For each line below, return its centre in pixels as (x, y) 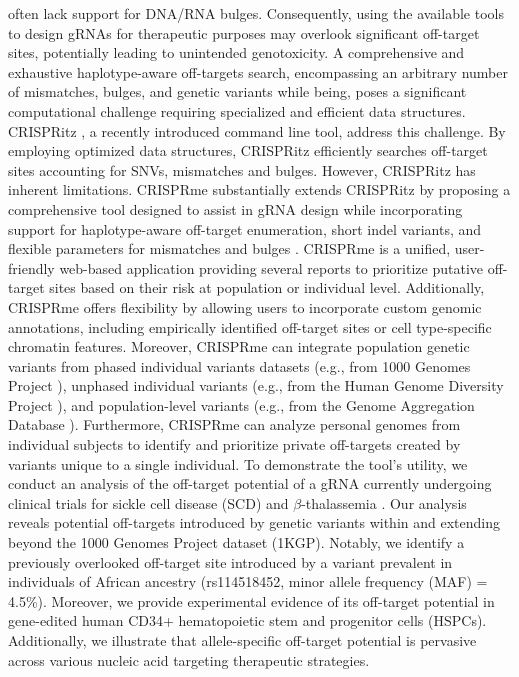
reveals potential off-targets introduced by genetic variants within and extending (254, 522)
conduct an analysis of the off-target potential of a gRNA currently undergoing (250, 483)
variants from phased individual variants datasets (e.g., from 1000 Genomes (239, 365)
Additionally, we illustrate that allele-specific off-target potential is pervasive (242, 640)
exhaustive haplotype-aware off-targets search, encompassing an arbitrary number (258, 71)
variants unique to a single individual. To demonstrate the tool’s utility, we (238, 463)
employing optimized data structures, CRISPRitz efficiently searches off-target (248, 150)
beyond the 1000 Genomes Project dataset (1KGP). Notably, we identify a (236, 542)
